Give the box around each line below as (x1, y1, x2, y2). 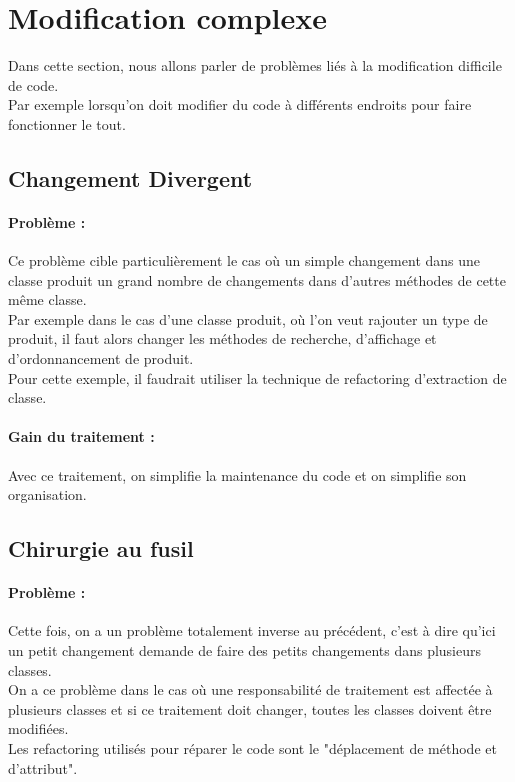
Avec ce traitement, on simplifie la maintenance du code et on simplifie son (8, 464, 467, 485)
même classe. (8, 289, 87, 310)
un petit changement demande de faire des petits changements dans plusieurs (8, 639, 482, 660)
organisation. (8, 484, 87, 505)
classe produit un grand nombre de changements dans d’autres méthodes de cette (8, 269, 506, 290)
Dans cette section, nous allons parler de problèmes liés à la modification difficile (8, 55, 502, 76)
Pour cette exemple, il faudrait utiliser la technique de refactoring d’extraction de (8, 367, 507, 388)
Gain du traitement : (8, 426, 155, 447)
